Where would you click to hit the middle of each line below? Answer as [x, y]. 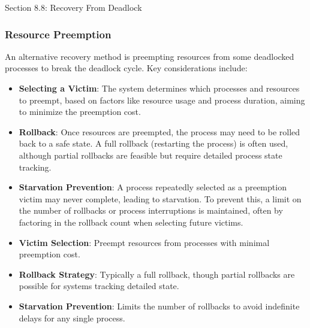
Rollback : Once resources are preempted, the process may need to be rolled [159, 131]
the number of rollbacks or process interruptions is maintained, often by [151, 210]
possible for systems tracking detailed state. [99, 286]
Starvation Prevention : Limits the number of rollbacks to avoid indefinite [159, 306]
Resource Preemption [58, 34]
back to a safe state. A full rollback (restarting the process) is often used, [154, 143]
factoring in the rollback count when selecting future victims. [131, 222]
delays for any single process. [72, 318]
